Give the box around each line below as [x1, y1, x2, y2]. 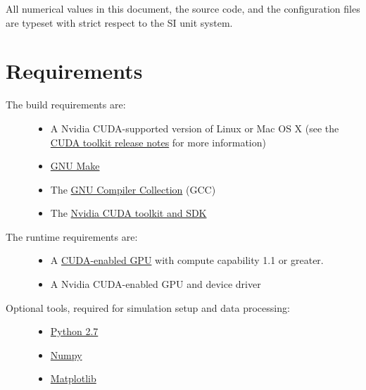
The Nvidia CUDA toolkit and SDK [50, 206, 207, 220]
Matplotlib [50, 371, 96, 386]
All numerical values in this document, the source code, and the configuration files [6, 1, 360, 15]
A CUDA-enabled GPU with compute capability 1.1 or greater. [50, 253, 324, 268]
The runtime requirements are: [6, 229, 138, 244]
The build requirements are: [6, 97, 126, 112]
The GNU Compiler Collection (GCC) [50, 182, 216, 196]
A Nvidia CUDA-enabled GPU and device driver [50, 277, 261, 291]
